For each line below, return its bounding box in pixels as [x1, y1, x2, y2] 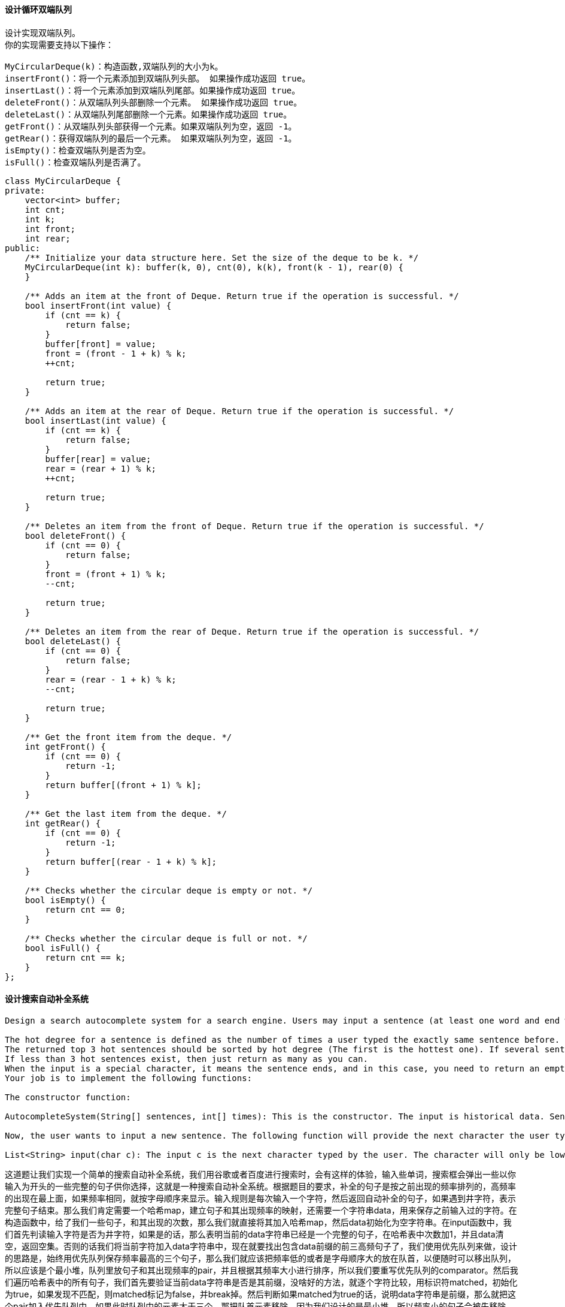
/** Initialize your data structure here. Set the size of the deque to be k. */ [25, 252, 419, 262]
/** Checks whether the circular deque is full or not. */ [25, 933, 308, 943]
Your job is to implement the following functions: [5, 1073, 253, 1083]
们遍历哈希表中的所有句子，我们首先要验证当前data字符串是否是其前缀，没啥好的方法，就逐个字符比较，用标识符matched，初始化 [5, 1276, 518, 1287]
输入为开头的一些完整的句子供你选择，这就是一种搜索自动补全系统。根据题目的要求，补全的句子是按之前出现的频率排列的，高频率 [5, 1181, 516, 1191]
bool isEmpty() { [25, 895, 106, 905]
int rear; [25, 233, 71, 243]
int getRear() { [25, 818, 101, 828]
